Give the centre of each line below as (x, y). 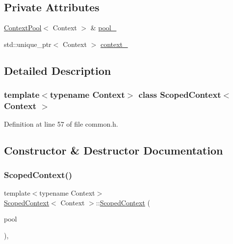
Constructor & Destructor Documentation (114, 150)
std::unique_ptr (28, 44)
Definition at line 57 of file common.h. (61, 124)
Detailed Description (58, 70)
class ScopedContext (180, 95)
